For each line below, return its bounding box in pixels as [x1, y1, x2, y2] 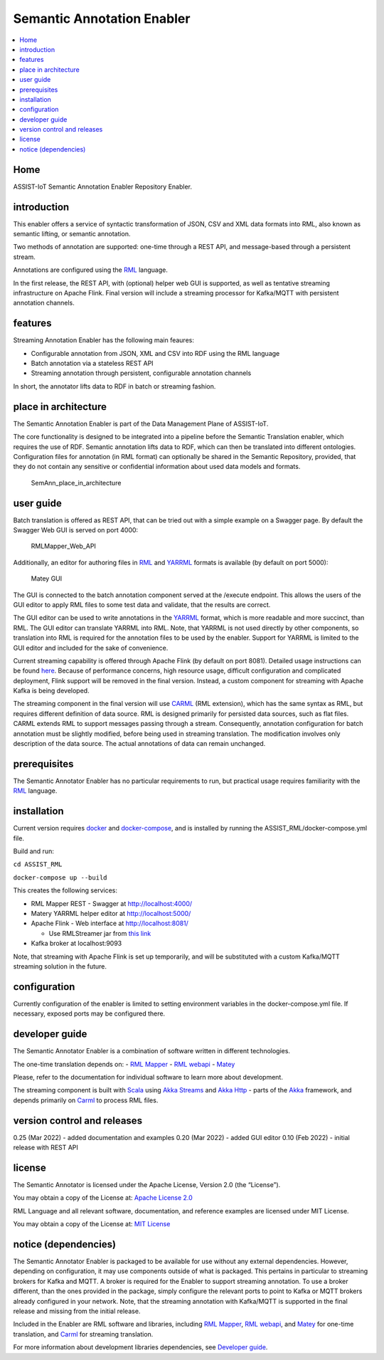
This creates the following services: [13, 886, 117, 895]
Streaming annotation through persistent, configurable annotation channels [31, 369, 252, 377]
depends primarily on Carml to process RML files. [13, 1096, 159, 1105]
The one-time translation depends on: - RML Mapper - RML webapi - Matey [13, 1060, 235, 1068]
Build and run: [13, 847, 55, 855]
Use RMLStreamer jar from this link [48, 929, 151, 937]
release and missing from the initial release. [13, 1307, 141, 1315]
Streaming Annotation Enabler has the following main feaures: [13, 336, 195, 344]
